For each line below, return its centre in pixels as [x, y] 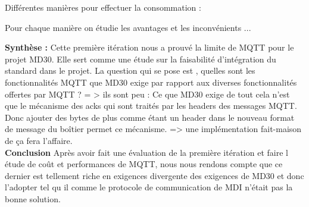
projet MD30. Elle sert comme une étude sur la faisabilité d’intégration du [141, 59]
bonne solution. [33, 198]
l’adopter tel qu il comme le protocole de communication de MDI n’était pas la [149, 187]
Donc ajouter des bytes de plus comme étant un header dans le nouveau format [150, 117]
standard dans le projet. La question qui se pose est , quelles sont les [130, 70]
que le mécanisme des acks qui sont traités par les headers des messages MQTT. [151, 106]
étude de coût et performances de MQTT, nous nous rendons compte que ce [144, 164]
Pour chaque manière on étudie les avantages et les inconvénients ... [128, 27]
